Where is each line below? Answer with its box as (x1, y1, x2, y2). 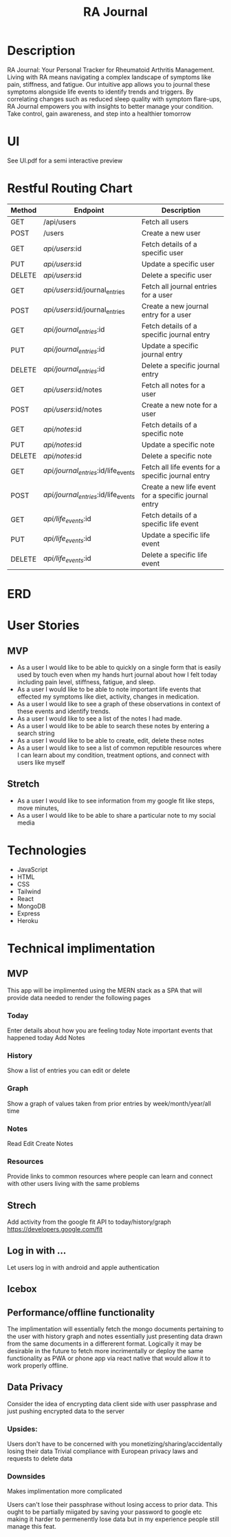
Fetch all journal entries (141, 282, 217, 291)
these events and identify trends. (16, 707, 111, 715)
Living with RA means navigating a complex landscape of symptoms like (7, 73, 212, 81)
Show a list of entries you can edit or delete (7, 1066, 131, 1074)
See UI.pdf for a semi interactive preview (7, 156, 123, 165)
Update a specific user (141, 259, 215, 268)
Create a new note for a (141, 400, 218, 410)
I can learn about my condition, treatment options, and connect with (16, 751, 210, 759)
